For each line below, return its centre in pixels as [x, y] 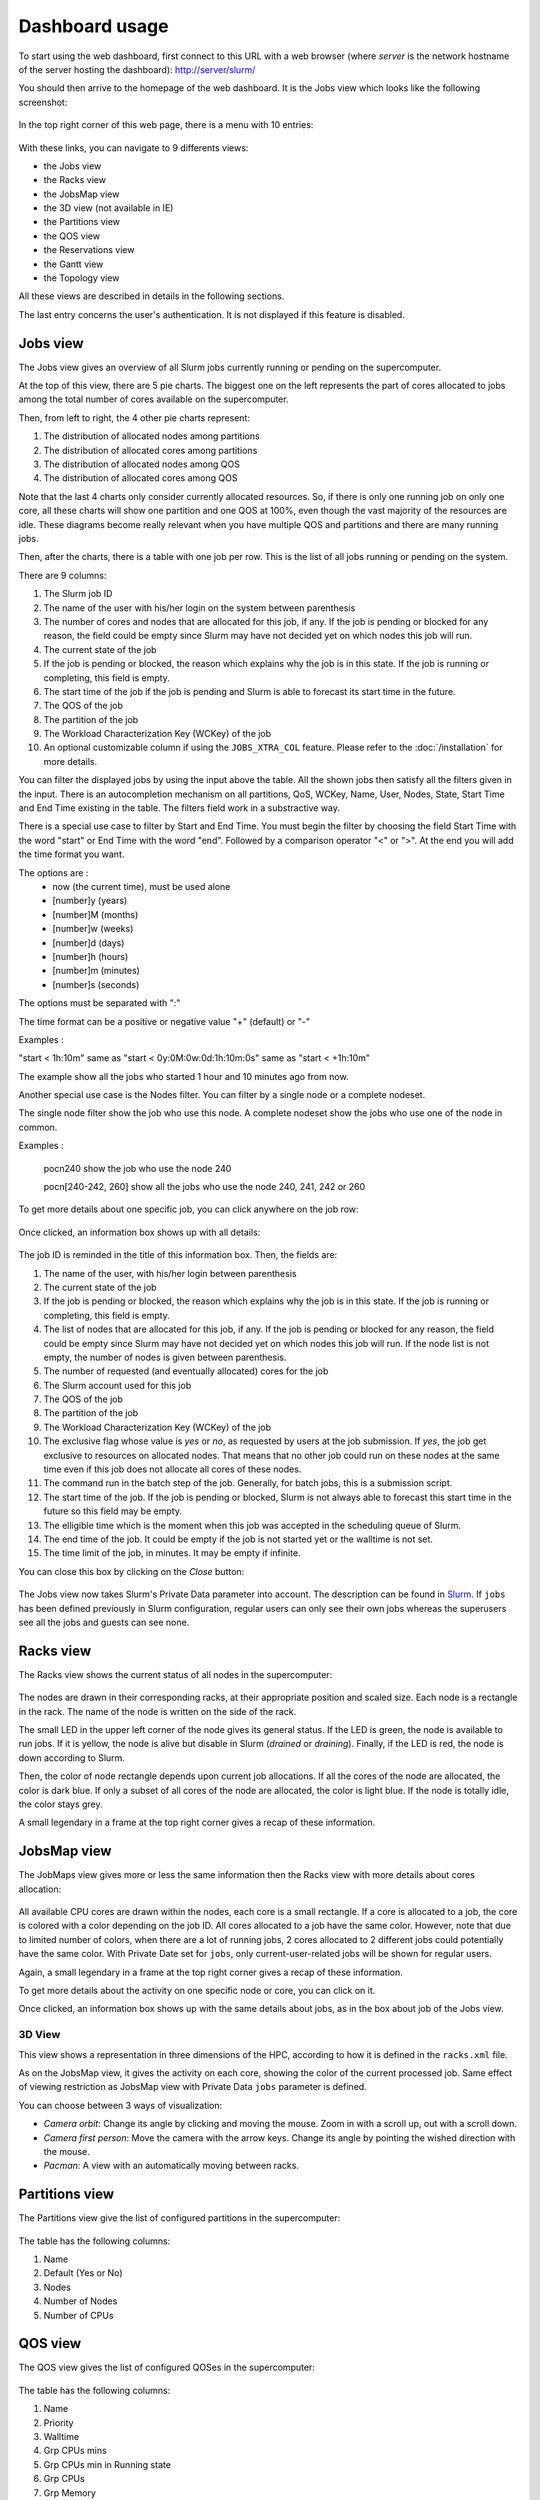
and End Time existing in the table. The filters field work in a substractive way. [179, 808]
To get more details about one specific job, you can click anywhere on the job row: [188, 1209]
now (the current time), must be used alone [141, 886]
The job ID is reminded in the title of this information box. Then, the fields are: [178, 1255]
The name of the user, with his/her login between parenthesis [170, 1273]
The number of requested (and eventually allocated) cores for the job [186, 1371]
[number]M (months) [95, 914]
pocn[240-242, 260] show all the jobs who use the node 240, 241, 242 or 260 [204, 1187]
